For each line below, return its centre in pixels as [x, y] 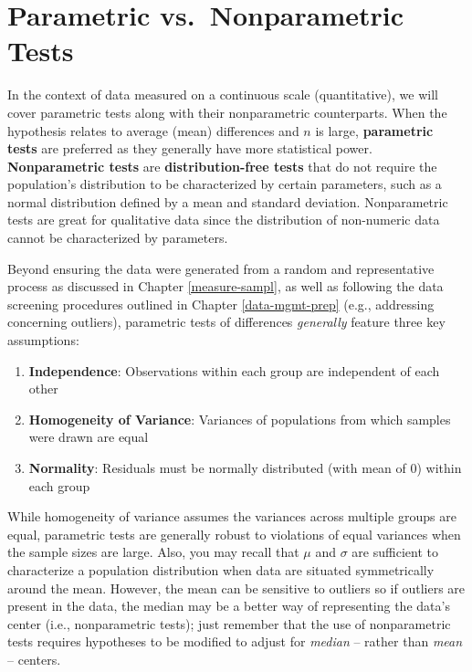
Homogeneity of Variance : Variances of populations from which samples [240, 419]
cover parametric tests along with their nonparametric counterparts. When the [227, 112]
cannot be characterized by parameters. [118, 238]
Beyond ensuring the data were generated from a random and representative [221, 268]
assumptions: [43, 340]
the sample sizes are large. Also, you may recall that [153, 552]
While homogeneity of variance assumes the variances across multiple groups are [232, 516]
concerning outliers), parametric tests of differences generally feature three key [226, 322]
